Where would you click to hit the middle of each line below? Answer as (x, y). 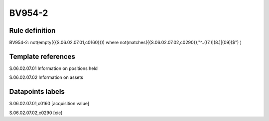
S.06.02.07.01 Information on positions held (54, 68)
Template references (42, 56)
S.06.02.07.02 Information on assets (46, 77)
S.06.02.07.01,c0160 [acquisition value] (49, 104)
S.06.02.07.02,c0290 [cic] (36, 113)
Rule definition (32, 30)
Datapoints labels (37, 92)
